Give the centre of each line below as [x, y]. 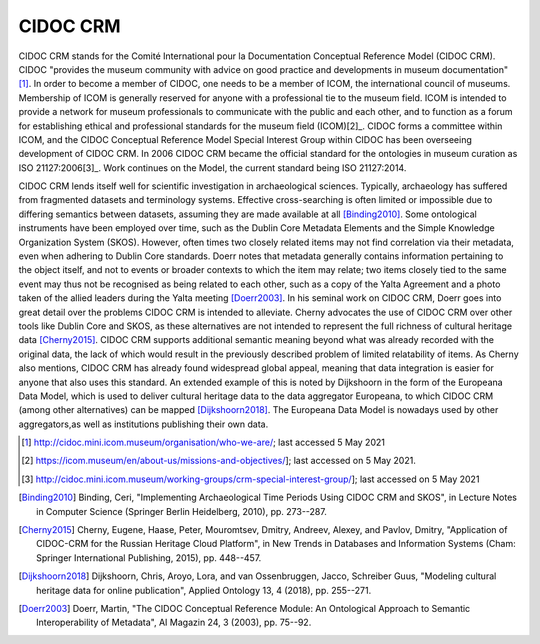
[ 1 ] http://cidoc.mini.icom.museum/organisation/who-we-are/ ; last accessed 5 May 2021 [203, 442]
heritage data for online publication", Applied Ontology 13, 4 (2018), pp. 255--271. [204, 590]
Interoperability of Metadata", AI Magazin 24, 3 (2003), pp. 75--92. [174, 622]
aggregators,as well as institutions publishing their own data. [143, 424]
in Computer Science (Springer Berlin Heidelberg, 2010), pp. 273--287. [181, 511]
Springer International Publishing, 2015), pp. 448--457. [149, 557]
